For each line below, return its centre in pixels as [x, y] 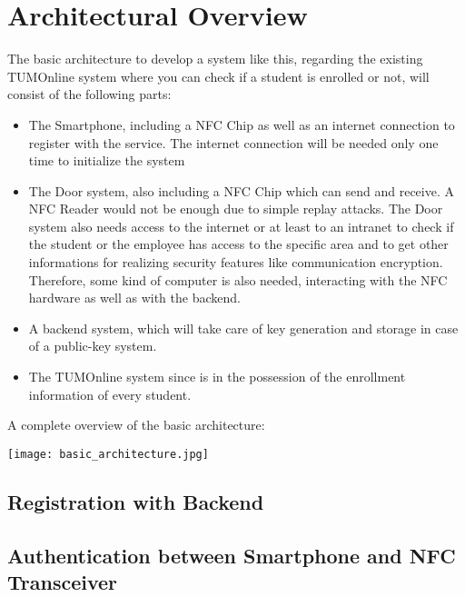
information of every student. [110, 394]
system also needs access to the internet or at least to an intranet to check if [241, 226]
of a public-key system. [93, 346]
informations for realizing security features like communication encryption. [236, 262]
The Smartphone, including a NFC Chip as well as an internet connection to [242, 124]
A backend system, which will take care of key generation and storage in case [243, 328]
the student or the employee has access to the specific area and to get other [238, 244]
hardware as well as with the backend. [134, 298]
